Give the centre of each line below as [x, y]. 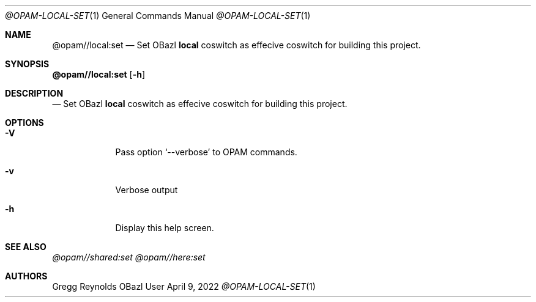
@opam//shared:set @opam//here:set [129, 257]
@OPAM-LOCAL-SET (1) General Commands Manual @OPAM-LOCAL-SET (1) [158, 16]
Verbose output [147, 190]
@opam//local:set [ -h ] [99, 74]
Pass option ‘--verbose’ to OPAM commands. [206, 152]
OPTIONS [24, 123]
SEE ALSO [26, 247]
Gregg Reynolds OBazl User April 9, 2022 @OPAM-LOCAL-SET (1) [184, 286]
